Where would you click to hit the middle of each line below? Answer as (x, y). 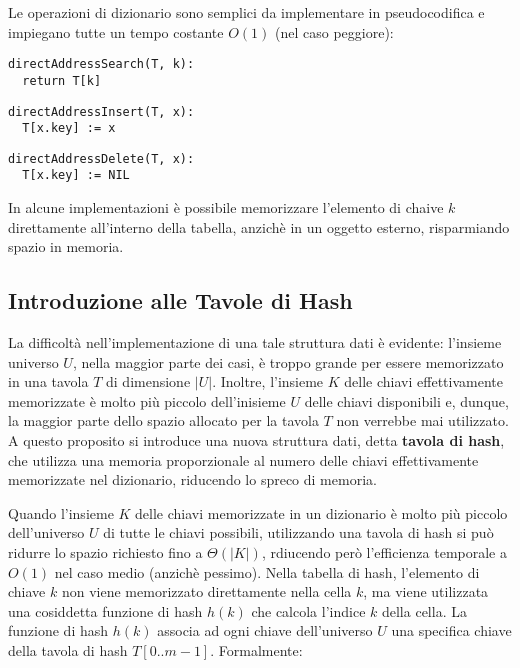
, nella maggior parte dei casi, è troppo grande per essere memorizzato (288, 361)
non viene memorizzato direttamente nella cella (206, 591)
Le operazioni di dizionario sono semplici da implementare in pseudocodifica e (246, 12)
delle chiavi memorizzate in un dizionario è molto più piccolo (321, 512)
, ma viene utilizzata (426, 591)
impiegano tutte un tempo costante (116, 31)
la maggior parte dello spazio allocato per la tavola (163, 420)
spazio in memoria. (66, 246)
